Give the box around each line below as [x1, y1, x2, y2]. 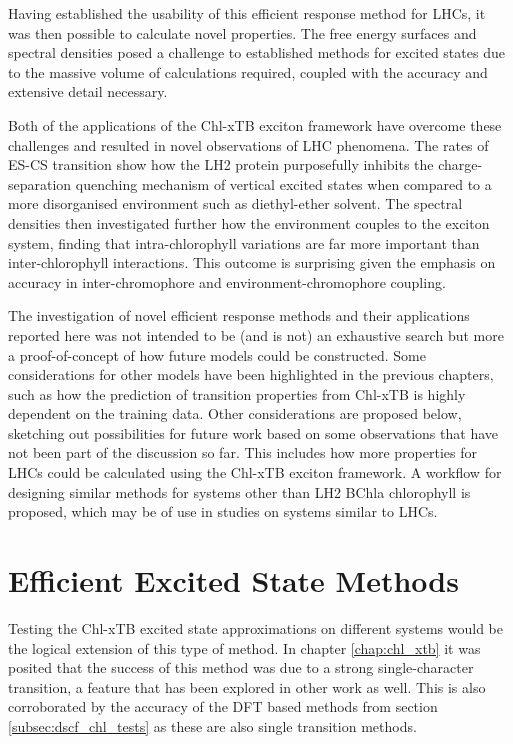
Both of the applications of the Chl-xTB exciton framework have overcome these [8, 114, 502, 135]
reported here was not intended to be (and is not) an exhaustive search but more [8, 324, 504, 345]
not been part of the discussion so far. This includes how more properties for [8, 442, 477, 463]
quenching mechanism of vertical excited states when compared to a [75, 173, 492, 194]
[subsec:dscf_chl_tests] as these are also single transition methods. [8, 715, 417, 736]
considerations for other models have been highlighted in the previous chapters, [8, 364, 494, 385]
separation [8, 173, 72, 194]
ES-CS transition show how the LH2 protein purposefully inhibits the [8, 154, 434, 175]
